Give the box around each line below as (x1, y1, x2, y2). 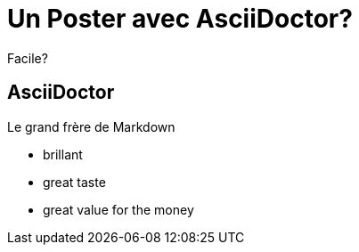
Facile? (7, 50, 48, 66)
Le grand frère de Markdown (7, 118, 175, 134)
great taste (43, 174, 106, 190)
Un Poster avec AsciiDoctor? (7, 4, 353, 34)
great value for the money (43, 201, 194, 217)
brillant (43, 146, 83, 162)
